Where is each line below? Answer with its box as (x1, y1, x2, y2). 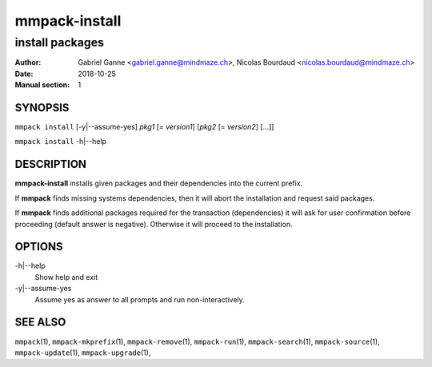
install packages (14, 35, 104, 50)
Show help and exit (34, 272, 98, 281)
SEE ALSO (14, 316, 66, 329)
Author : (14, 58, 42, 67)
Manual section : (14, 80, 70, 90)
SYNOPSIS (14, 101, 70, 114)
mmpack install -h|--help (14, 137, 107, 146)
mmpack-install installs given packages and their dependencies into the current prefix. (14, 178, 303, 188)
